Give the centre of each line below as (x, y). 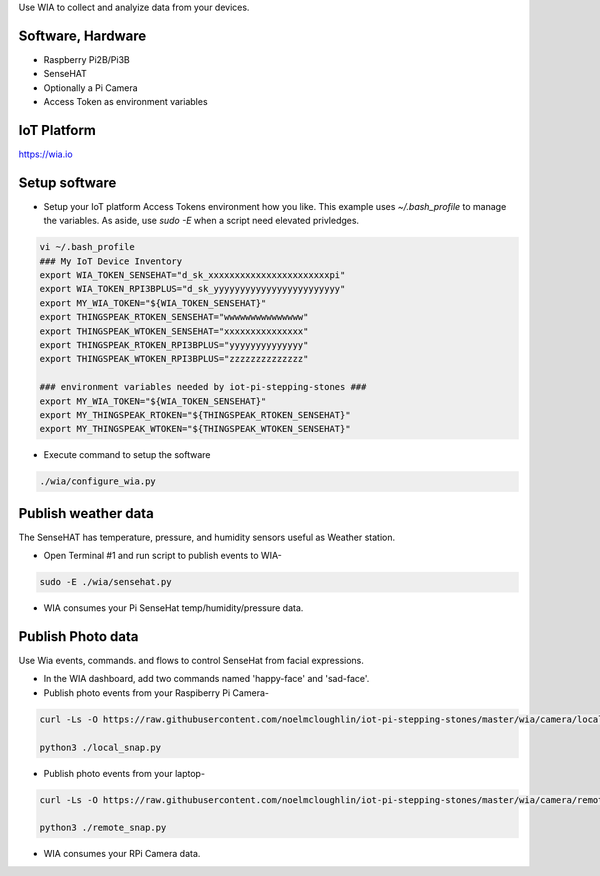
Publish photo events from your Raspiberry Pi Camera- (156, 692)
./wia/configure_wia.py (98, 481)
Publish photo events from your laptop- (124, 773)
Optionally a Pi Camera (91, 87)
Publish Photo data (78, 636)
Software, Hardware (82, 35)
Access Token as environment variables (126, 102)
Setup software (67, 182)
